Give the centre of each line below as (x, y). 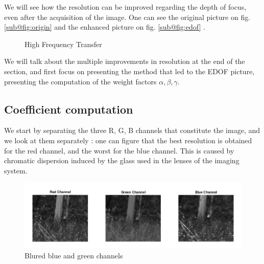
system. (16, 170)
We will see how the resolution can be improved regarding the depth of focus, (125, 7)
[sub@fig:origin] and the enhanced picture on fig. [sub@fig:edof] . (105, 27)
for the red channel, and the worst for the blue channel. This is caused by (119, 150)
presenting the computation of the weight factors (80, 81)
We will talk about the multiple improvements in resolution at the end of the (125, 61)
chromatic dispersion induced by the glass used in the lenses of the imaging (122, 160)
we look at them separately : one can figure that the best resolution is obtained (128, 140)
